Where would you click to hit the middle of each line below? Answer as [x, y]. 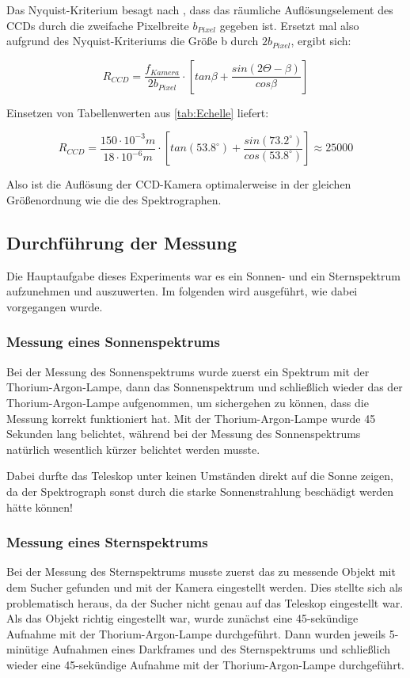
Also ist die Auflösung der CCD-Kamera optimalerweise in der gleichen [179, 184]
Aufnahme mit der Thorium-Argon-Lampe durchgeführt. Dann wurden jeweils [196, 633]
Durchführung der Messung [121, 242]
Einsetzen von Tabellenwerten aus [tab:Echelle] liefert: [138, 112]
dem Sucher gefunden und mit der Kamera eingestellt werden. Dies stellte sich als [205, 587]
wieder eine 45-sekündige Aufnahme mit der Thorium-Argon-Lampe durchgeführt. [205, 664]
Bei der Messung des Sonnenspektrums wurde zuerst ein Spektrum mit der [188, 371]
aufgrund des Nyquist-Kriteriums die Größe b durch [133, 41]
